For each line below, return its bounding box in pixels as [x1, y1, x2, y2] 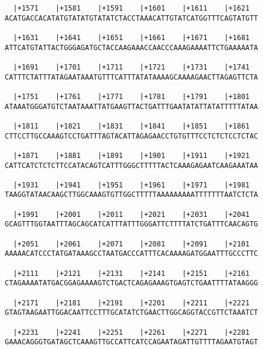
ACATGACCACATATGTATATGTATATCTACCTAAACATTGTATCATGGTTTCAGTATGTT [5, 14, 258, 22]
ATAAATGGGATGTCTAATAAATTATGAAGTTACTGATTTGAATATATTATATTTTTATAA [5, 102, 258, 111]
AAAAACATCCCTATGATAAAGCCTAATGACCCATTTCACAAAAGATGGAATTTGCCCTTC [5, 249, 258, 258]
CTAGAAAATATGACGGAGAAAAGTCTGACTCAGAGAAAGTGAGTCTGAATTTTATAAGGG [5, 279, 258, 288]
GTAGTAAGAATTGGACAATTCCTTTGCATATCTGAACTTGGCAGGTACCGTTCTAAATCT [5, 308, 258, 317]
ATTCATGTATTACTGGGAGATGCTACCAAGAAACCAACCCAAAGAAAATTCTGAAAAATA [5, 43, 258, 52]
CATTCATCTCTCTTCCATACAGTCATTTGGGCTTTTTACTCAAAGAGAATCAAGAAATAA [5, 161, 258, 170]
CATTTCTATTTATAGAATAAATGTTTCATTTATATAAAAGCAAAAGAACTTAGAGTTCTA [5, 73, 258, 81]
